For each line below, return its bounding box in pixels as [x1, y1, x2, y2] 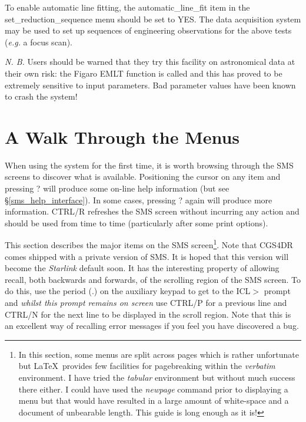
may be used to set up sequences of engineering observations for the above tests [5, 24, 292, 37]
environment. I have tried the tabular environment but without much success [18, 371, 295, 384]
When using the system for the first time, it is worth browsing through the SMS [5, 159, 294, 171]
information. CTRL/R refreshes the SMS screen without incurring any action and [5, 205, 300, 217]
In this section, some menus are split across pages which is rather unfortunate [18, 348, 299, 360]
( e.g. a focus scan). [5, 35, 72, 48]
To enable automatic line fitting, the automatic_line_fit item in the [5, 1, 250, 13]
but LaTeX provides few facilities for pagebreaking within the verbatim [18, 360, 275, 372]
